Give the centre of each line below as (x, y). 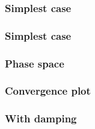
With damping (41, 118)
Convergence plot (48, 91)
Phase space (35, 63)
